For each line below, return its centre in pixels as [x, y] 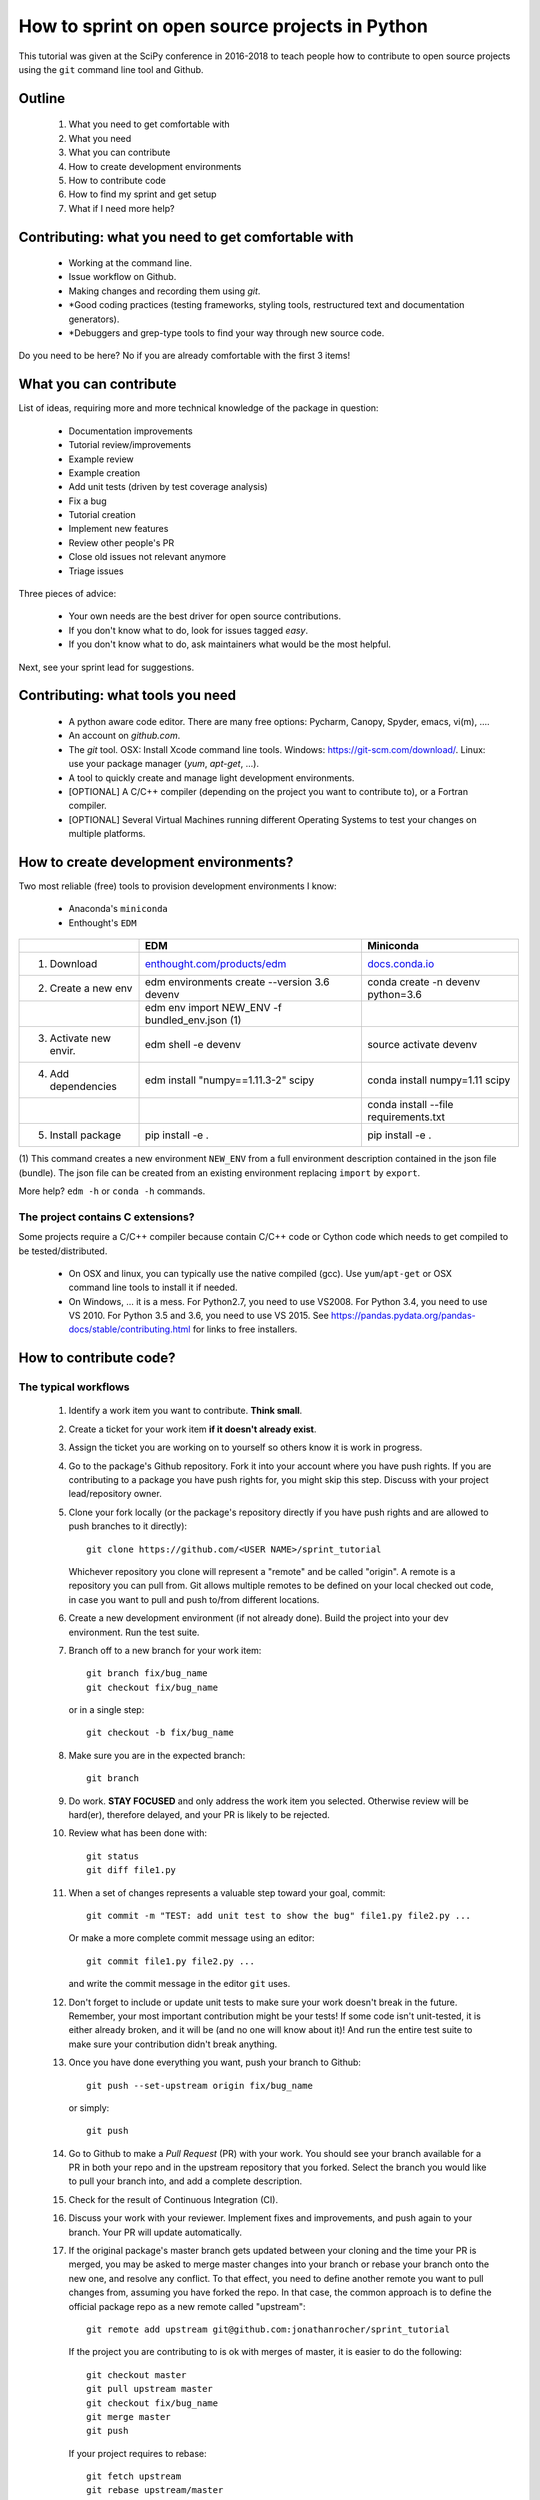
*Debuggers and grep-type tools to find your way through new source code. [226, 333]
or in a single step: [106, 1710]
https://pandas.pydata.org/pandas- [403, 1316]
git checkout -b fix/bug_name [160, 1733]
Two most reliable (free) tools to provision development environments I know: [177, 886]
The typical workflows [74, 1387]
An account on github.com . [124, 736]
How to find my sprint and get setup [142, 194]
